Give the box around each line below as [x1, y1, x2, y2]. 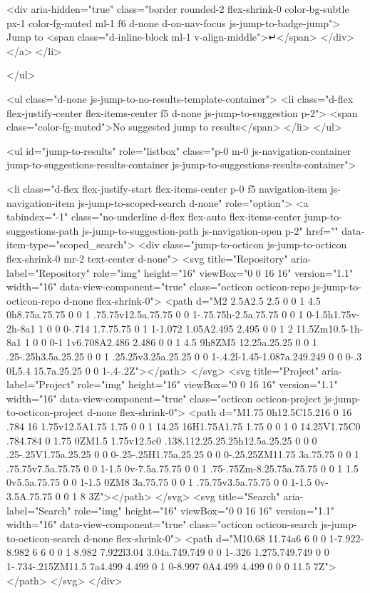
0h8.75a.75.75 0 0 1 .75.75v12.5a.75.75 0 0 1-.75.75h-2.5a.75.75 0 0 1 [6, 307, 304, 322]
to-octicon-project [6, 405, 84, 420]
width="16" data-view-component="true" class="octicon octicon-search [6, 517, 318, 532]
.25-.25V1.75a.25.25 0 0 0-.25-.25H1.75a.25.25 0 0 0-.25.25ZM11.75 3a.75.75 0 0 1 [6, 447, 360, 462]
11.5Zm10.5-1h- [296, 320, 364, 335]
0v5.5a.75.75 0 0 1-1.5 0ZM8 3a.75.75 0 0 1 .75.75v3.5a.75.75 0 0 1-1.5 [6, 475, 312, 490]
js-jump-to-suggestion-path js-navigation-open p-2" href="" [82, 223, 339, 238]
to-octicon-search [6, 530, 81, 545]
